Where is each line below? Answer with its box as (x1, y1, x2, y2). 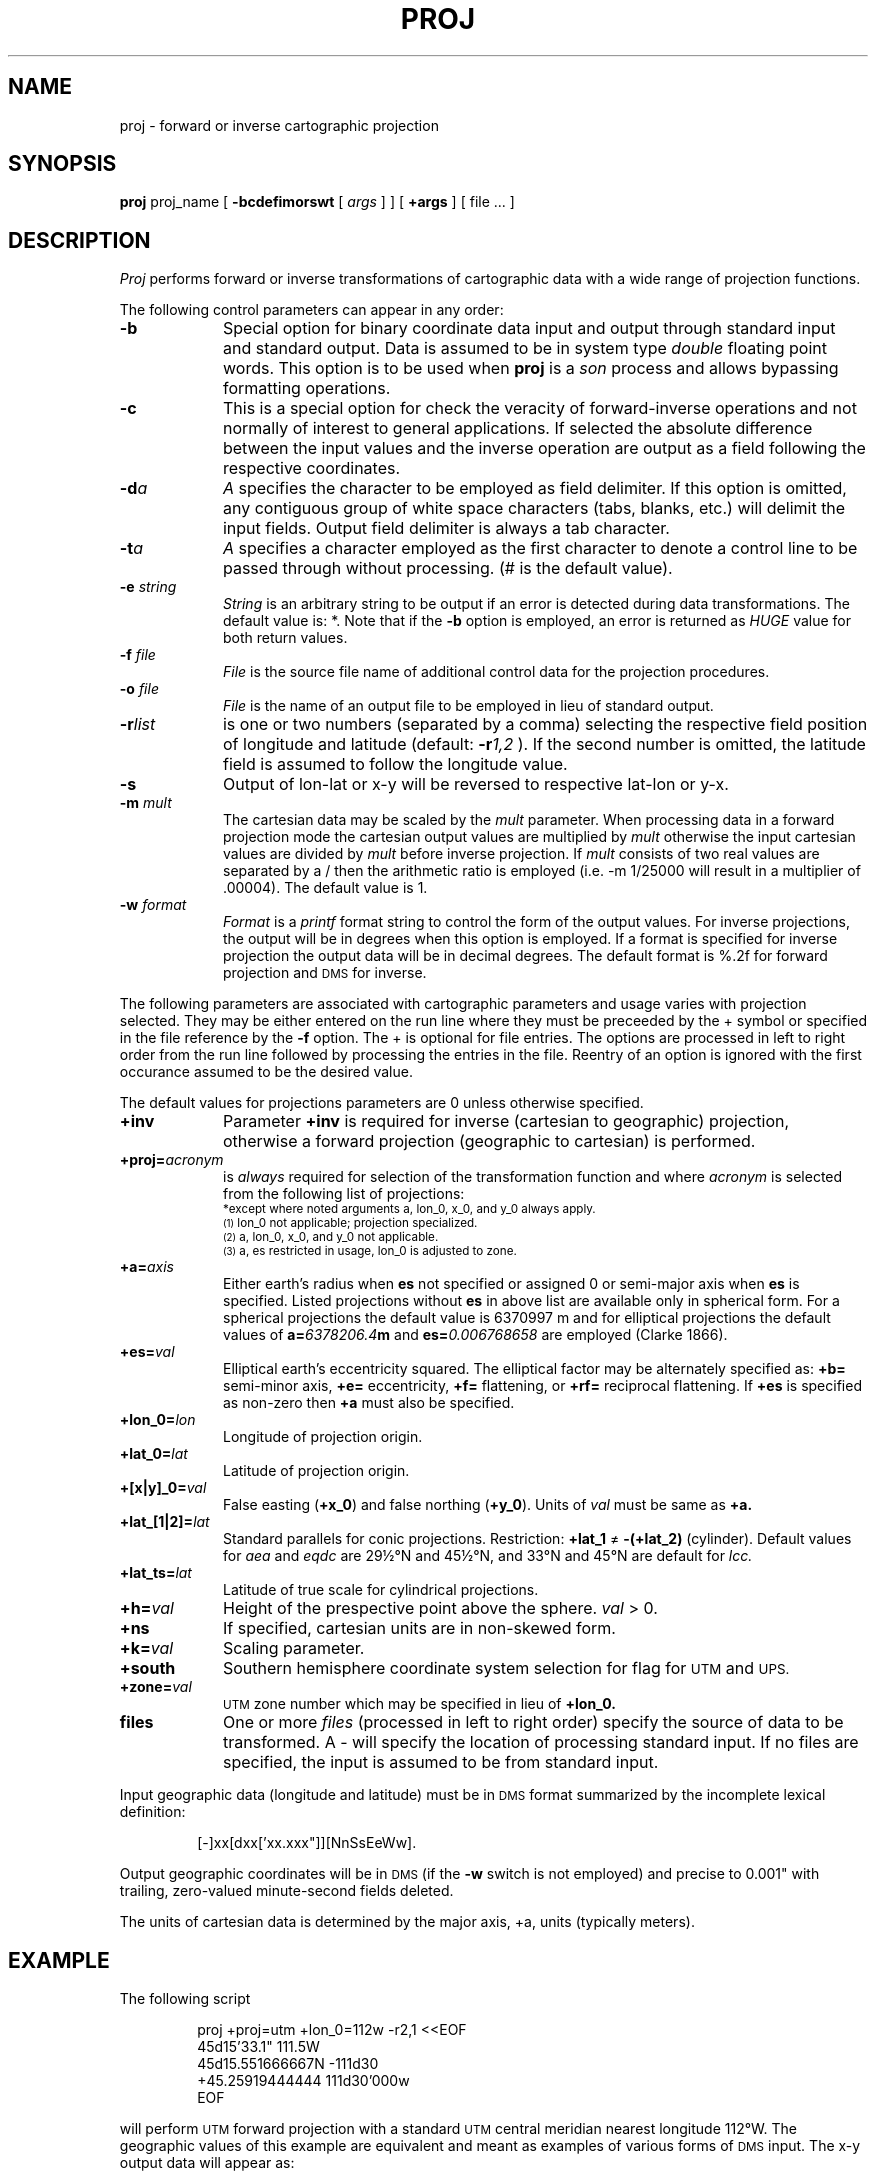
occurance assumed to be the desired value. (119, 1063, 413, 1081)
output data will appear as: (119, 2154, 295, 2172)
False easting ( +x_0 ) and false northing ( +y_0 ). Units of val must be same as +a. (223, 1496, 753, 1514)
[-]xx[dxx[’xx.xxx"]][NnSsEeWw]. (197, 1834, 417, 1852)
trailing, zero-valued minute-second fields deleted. (119, 1882, 454, 1900)
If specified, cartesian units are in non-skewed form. (222, 1618, 616, 1639)
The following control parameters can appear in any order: (119, 301, 504, 319)
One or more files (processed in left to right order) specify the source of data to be (222, 1712, 844, 1733)
